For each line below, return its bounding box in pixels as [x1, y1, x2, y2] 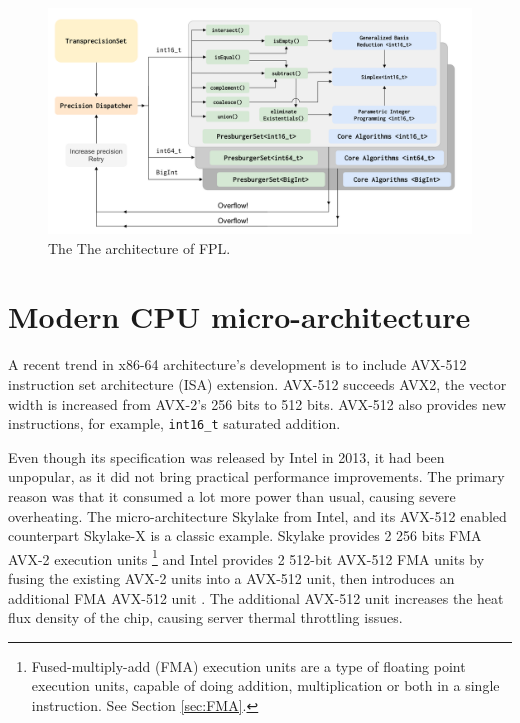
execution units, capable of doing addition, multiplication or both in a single [31, 675, 500, 696]
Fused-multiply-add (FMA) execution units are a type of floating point [31, 655, 466, 676]
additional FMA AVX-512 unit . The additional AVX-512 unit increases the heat [8, 587, 504, 608]
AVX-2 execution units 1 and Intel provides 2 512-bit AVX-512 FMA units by [8, 545, 485, 569]
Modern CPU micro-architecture [8, 296, 471, 337]
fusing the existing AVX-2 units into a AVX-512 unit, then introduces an [8, 568, 455, 589]
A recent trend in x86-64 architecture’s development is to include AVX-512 [8, 354, 467, 375]
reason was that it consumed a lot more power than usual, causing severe [8, 486, 456, 507]
